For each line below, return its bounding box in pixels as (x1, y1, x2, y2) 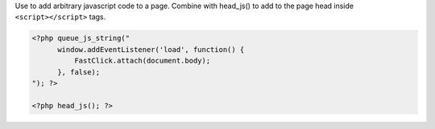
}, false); (57, 67, 101, 76)
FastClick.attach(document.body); (73, 56, 211, 66)
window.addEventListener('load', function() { (57, 45, 245, 54)
